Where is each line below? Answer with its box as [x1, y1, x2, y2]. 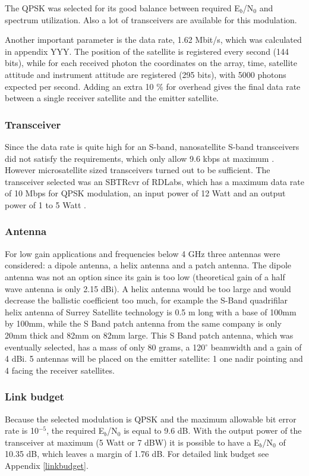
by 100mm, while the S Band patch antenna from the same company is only [5, 317, 282, 330]
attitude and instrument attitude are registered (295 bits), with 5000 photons [5, 68, 286, 80]
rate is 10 [5, 424, 39, 437]
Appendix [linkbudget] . [5, 459, 89, 471]
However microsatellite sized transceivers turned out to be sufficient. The [5, 164, 270, 176]
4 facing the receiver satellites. [5, 364, 115, 376]
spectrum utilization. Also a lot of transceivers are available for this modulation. [5, 13, 297, 26]
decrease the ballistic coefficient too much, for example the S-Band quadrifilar [5, 294, 288, 306]
